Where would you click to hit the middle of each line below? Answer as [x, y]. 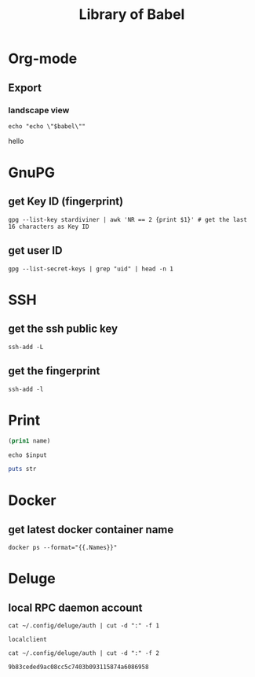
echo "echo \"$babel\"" [47, 126]
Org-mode [43, 59]
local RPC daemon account [75, 607]
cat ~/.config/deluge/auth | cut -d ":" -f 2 [84, 653]
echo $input [27, 455]
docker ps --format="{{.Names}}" [63, 548]
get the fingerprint [54, 371]
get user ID [35, 250]
